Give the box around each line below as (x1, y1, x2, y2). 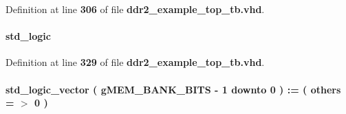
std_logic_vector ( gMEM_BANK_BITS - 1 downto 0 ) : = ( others (6, 82, 341, 96)
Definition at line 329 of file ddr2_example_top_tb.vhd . (6, 55, 265, 69)
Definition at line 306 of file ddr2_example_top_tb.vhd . (6, 2, 265, 16)
